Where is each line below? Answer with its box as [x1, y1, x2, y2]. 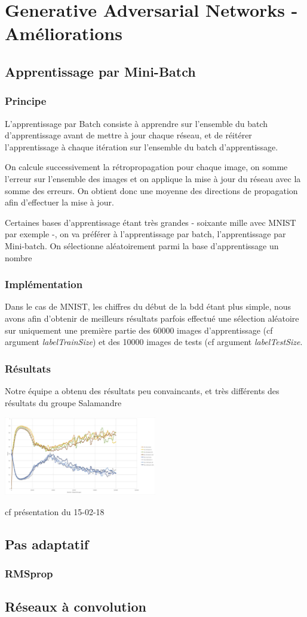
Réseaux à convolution [5, 597, 146, 616]
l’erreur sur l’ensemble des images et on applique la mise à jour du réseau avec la [5, 172, 301, 185]
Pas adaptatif [5, 534, 89, 553]
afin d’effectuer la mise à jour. [5, 196, 114, 208]
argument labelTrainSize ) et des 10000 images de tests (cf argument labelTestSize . [5, 335, 303, 348]
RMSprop [5, 566, 53, 581]
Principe [5, 93, 47, 108]
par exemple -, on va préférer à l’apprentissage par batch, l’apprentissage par [5, 228, 286, 240]
